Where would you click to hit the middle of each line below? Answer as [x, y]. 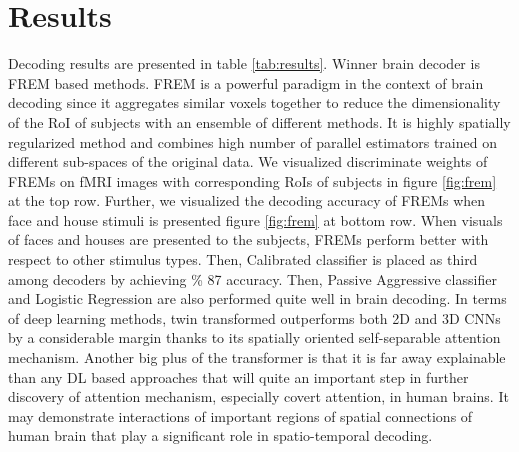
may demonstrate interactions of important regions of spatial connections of [240, 415]
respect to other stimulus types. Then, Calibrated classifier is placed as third [243, 259]
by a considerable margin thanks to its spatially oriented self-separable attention [254, 337]
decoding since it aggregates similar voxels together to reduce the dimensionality [254, 102]
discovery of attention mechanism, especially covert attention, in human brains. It [258, 396]
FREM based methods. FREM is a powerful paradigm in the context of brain [246, 82]
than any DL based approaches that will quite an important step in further [238, 376]
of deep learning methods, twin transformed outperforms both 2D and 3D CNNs [254, 317]
